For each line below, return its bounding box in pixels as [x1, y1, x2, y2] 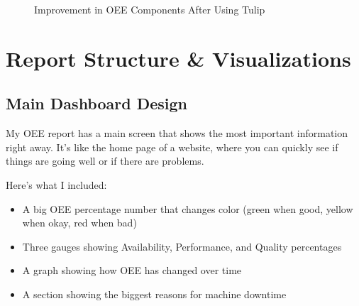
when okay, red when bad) [22, 215, 137, 230]
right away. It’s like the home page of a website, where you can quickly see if [6, 139, 338, 154]
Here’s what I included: [6, 177, 107, 192]
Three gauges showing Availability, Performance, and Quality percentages [22, 239, 342, 253]
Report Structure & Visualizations [6, 43, 351, 72]
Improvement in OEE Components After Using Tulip [34, 2, 265, 16]
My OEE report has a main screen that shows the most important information [6, 126, 348, 141]
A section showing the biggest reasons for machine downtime [22, 286, 287, 301]
